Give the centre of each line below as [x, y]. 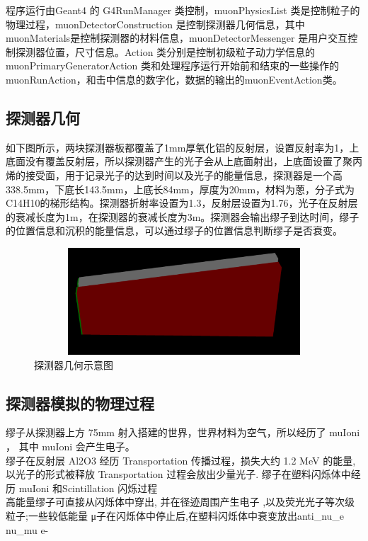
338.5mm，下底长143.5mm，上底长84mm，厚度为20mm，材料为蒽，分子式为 [180, 189]
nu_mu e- [27, 529]
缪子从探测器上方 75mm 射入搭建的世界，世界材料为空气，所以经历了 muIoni [183, 432]
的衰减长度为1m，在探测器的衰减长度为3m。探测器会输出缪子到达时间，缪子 [183, 216]
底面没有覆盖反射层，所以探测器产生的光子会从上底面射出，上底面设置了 [174, 161]
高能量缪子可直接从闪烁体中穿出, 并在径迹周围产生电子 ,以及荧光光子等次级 [180, 502]
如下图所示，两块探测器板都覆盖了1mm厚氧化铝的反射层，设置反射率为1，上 [183, 147]
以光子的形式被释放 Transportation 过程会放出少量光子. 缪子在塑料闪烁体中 [178, 474]
